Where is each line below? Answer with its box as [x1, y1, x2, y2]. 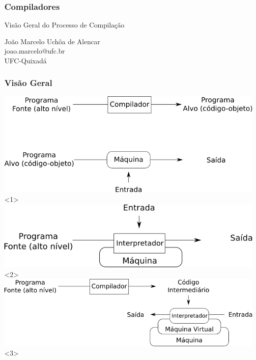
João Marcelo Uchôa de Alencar [4, 36, 100, 46]
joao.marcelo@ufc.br [4, 46, 65, 56]
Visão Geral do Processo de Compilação [4, 20, 125, 30]
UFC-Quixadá [4, 55, 47, 65]
